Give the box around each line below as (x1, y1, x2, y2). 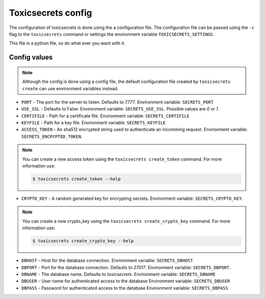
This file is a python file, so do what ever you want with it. (9, 40, 126, 46)
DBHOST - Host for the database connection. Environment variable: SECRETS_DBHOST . (21, 258, 194, 264)
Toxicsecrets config (9, 7, 92, 18)
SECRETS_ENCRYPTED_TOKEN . (21, 133, 82, 139)
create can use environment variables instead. (22, 85, 119, 91)
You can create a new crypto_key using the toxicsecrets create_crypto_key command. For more (22, 218, 231, 224)
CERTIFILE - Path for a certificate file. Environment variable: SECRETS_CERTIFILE (21, 113, 190, 119)
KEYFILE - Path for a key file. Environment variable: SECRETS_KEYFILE (21, 120, 166, 126)
